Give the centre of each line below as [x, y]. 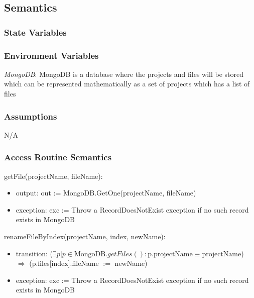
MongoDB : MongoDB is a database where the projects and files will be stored [124, 74]
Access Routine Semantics [58, 157]
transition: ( [34, 253]
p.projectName [170, 254]
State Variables [35, 32]
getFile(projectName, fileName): [53, 176]
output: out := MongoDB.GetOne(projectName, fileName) [106, 193]
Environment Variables [51, 55]
